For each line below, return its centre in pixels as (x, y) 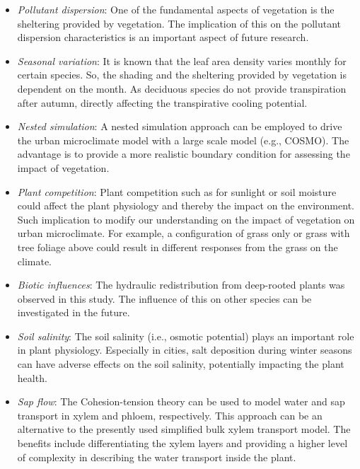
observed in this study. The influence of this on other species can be (164, 298)
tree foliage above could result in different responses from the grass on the (178, 247)
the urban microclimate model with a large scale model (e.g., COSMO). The (183, 140)
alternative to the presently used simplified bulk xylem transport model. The (184, 429)
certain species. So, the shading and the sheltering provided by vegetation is (182, 75)
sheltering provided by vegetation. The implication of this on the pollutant (179, 23)
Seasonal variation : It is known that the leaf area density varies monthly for (182, 60)
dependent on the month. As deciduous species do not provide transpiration (182, 88)
